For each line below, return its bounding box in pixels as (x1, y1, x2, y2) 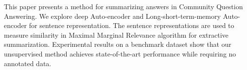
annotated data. (4, 58, 52, 68)
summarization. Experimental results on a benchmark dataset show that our (4, 39, 231, 49)
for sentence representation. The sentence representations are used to (29, 20, 234, 30)
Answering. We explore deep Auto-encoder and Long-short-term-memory (4, 11, 221, 21)
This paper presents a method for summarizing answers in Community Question (4, 1, 243, 11)
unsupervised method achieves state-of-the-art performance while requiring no (4, 48, 236, 58)
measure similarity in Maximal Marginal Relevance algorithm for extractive (4, 29, 229, 40)
